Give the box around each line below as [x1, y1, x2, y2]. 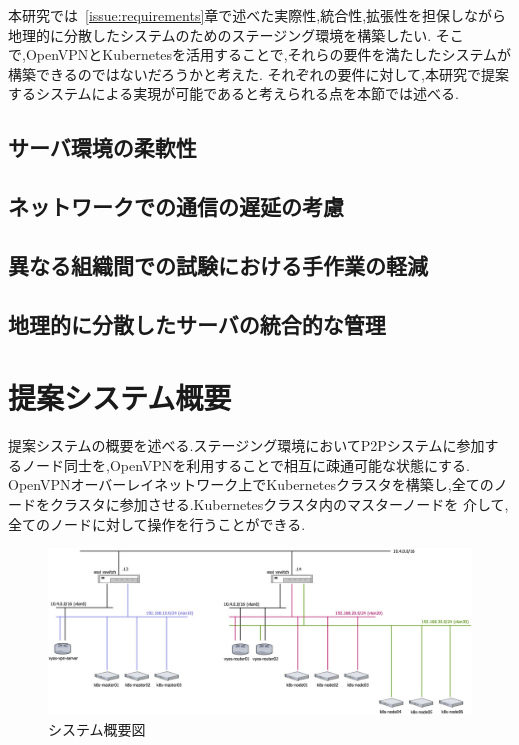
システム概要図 [48, 719, 146, 740]
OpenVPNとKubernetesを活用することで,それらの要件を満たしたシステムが [25, 44, 512, 65]
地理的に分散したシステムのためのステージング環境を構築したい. [8, 24, 432, 45]
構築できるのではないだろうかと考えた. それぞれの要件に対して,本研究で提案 [8, 63, 509, 84]
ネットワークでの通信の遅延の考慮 [8, 191, 344, 222]
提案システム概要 [8, 377, 232, 418]
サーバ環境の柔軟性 [8, 132, 197, 163]
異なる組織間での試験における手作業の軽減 [8, 249, 428, 280]
